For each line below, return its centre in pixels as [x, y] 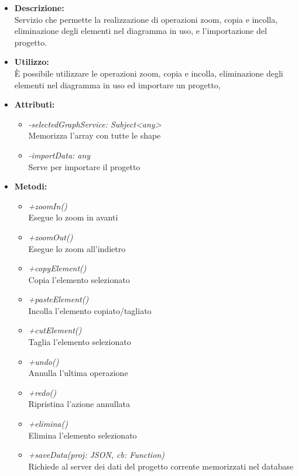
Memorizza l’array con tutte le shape [95, 135]
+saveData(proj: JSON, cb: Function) [96, 455]
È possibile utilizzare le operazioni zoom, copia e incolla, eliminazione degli [149, 73]
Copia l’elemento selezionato [79, 279]
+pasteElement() [59, 299]
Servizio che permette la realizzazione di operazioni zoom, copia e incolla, [146, 19]
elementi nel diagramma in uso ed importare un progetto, [117, 84]
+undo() [44, 361]
